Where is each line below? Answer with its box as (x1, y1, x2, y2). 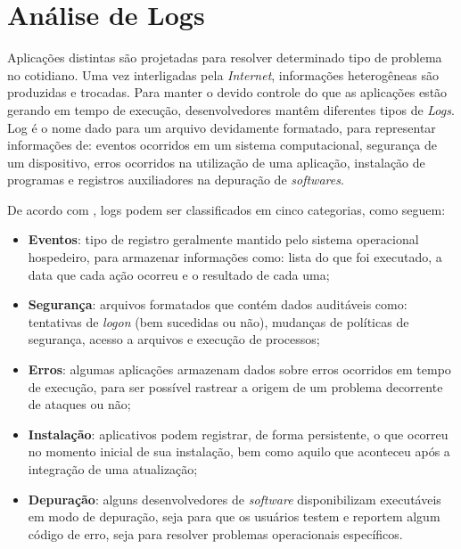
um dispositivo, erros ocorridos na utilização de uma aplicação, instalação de (7, 152, 425, 171)
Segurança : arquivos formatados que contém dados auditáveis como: (28, 295, 407, 314)
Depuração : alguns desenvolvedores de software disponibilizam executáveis (28, 489, 441, 508)
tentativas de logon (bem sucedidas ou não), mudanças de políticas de (28, 312, 409, 331)
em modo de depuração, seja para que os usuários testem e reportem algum (28, 507, 440, 526)
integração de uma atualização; (28, 460, 198, 478)
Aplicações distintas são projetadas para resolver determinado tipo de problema (7, 48, 442, 67)
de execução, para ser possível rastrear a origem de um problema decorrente (28, 377, 443, 396)
